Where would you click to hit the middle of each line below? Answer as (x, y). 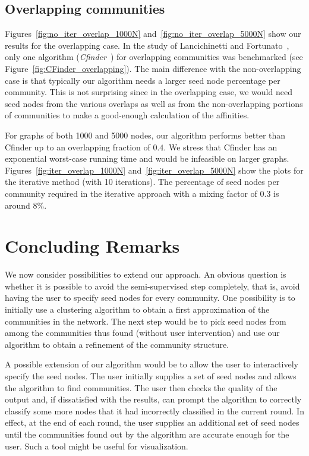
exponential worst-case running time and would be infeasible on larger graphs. (147, 158)
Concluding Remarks (92, 246)
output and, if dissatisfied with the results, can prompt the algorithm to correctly (153, 399)
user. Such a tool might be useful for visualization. (97, 446)
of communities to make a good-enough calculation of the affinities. (127, 115)
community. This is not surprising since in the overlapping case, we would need (149, 92)
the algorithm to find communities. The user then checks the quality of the (141, 387)
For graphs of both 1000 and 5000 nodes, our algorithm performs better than (145, 135)
